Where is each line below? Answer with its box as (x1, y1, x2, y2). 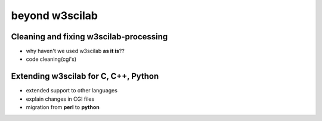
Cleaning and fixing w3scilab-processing (11, 32, 168, 42)
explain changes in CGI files (26, 95, 95, 103)
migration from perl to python (26, 104, 100, 111)
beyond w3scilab (11, 9, 98, 22)
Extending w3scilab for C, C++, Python (11, 72, 159, 82)
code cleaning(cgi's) (26, 55, 77, 63)
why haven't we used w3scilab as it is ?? (26, 48, 125, 55)
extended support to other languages (26, 87, 117, 94)
